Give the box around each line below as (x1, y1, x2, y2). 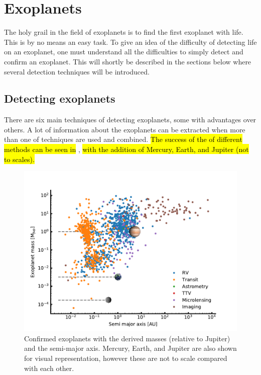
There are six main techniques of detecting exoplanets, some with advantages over (4, 114, 256, 125)
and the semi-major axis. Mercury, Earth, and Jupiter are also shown (24, 343, 237, 353)
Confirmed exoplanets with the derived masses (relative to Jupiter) (24, 333, 230, 343)
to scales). (4, 154, 35, 164)
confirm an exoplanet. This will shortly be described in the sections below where (4, 56, 251, 66)
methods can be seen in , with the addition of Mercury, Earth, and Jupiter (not (4, 144, 249, 155)
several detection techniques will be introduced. (4, 66, 150, 77)
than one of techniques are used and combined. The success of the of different (4, 134, 242, 144)
